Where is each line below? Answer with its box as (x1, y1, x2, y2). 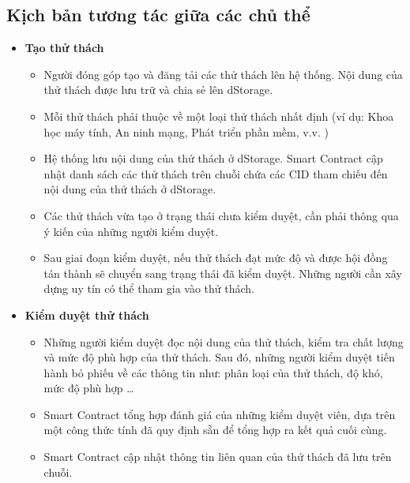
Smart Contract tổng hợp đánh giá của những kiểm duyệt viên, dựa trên (43, 406, 396, 422)
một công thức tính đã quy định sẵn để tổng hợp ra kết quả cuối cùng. (43, 421, 387, 438)
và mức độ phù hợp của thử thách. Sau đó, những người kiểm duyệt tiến (43, 349, 395, 365)
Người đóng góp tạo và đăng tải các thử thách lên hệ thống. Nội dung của (43, 66, 403, 82)
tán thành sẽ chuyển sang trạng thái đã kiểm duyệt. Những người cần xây (43, 264, 402, 281)
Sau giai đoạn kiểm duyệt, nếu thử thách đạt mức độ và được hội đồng (43, 249, 388, 266)
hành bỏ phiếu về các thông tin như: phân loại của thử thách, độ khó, (43, 364, 383, 380)
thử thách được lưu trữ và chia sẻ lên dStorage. (43, 81, 273, 98)
